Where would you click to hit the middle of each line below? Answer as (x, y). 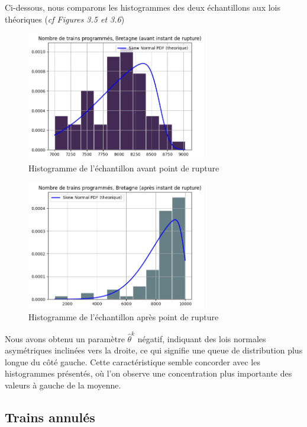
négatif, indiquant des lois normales (202, 338)
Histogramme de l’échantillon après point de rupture (124, 317)
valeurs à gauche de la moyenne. (63, 385)
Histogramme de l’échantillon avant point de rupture (124, 168)
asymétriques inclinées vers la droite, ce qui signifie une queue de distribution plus (154, 350)
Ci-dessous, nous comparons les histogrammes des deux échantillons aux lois (143, 7)
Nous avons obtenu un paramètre (65, 338)
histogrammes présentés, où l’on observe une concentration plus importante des (148, 373)
